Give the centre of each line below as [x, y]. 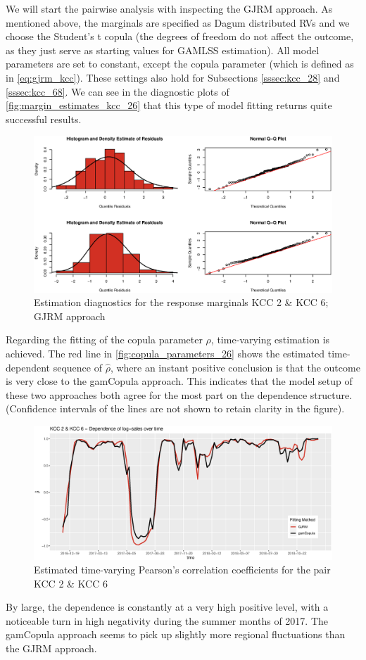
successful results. [44, 119]
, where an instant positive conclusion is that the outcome [235, 367]
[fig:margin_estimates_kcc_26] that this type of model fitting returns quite [169, 105]
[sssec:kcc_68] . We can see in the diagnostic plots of [118, 91]
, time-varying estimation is [270, 339]
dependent [28, 367]
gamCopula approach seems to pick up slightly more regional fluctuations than [176, 634]
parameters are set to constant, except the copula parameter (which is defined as [180, 64]
